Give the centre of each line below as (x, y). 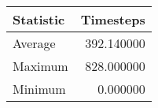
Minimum (39, 89)
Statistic (39, 19)
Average (34, 43)
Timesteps (113, 19)
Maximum (40, 66)
